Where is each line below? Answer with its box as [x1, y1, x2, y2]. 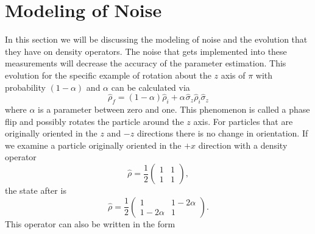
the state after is [5, 184, 66, 197]
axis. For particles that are [193, 115, 293, 127]
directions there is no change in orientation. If [136, 127, 308, 140]
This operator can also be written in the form [5, 217, 175, 230]
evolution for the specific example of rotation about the [5, 68, 211, 81]
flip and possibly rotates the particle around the [5, 115, 184, 127]
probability [5, 80, 46, 93]
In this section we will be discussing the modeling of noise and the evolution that [5, 33, 308, 46]
